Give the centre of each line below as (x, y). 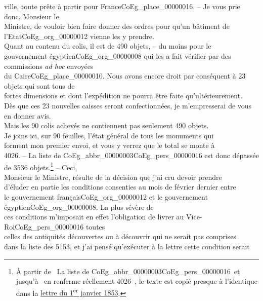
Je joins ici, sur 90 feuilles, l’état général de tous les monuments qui (109, 135)
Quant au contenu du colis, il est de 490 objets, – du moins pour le (108, 46)
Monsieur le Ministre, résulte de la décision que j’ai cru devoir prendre (113, 177)
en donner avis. (28, 115)
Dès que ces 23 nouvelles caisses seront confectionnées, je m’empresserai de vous (128, 105)
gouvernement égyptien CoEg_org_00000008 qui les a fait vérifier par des (118, 55)
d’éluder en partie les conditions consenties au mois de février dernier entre (120, 187)
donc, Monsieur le (32, 16)
